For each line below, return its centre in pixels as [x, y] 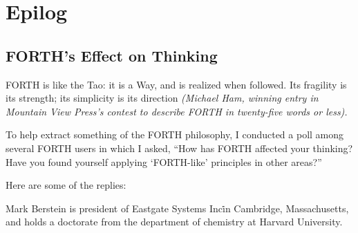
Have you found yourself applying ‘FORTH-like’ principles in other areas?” [164, 161]
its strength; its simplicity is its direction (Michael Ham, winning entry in [162, 98]
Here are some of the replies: [66, 185]
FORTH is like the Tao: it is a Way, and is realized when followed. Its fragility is [176, 84]
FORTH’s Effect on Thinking [112, 55]
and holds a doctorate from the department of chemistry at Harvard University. [174, 222]
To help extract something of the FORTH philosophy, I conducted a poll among [175, 134]
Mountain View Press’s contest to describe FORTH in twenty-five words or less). [177, 111]
